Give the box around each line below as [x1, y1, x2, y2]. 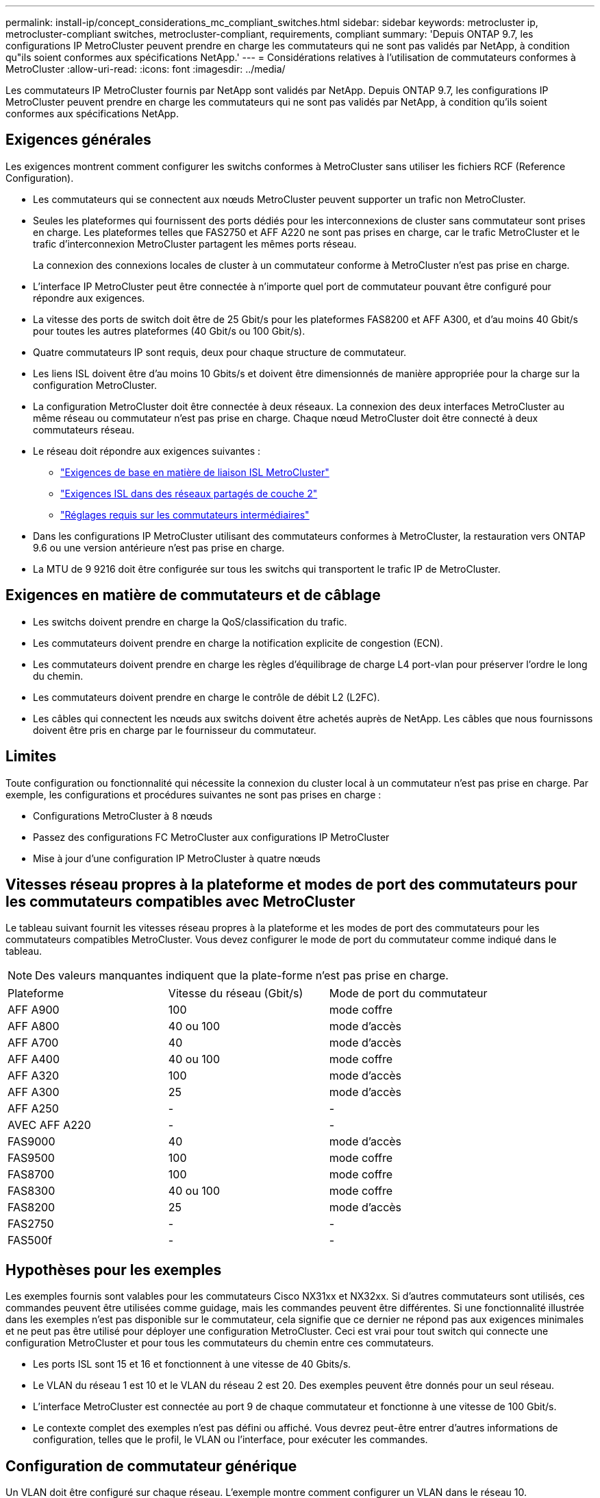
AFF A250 [8, 1102, 59, 1116]
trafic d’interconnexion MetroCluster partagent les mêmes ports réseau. [33, 237, 357, 250]
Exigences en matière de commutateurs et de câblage [5, 586, 381, 604]
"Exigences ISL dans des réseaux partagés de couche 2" [60, 487, 318, 499]
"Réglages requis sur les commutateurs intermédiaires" [60, 508, 310, 521]
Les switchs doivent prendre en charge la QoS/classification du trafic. [33, 615, 347, 628]
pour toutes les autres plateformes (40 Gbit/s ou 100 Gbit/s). [33, 324, 305, 337]
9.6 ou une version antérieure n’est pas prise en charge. [33, 541, 285, 554]
